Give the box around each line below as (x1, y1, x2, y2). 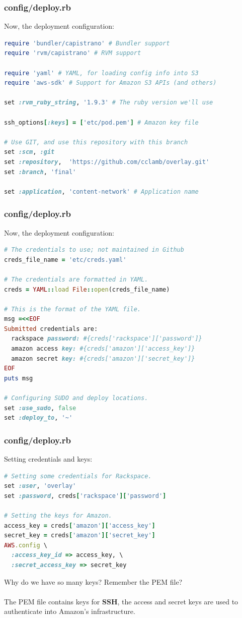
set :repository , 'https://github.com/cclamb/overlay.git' (4, 158, 210, 165)
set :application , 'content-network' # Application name (4, 188, 199, 195)
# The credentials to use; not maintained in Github (4, 246, 184, 254)
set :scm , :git (4, 148, 55, 156)
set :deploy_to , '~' (4, 414, 73, 422)
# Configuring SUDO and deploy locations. (4, 395, 148, 402)
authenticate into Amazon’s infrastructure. (4, 606, 135, 616)
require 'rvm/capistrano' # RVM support (4, 49, 141, 57)
